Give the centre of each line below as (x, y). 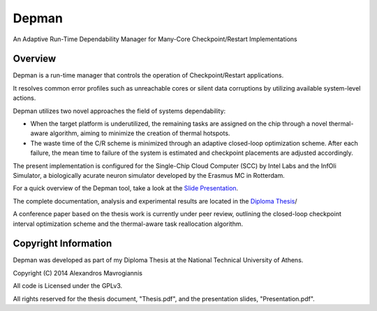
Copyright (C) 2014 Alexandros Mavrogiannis (78, 273)
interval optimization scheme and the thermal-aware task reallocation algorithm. (128, 224)
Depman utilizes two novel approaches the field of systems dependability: (119, 111)
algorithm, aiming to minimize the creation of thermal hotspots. (140, 133)
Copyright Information (62, 244)
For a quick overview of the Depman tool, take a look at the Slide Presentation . (126, 188)
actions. (24, 98)
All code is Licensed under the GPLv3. (67, 286)
